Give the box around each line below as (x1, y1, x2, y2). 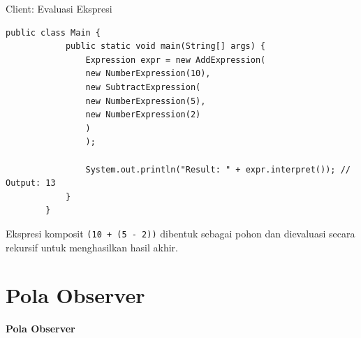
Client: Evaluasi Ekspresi (6, 1, 112, 15)
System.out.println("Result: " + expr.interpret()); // (85, 164, 351, 175)
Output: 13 (6, 178, 56, 189)
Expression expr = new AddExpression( (85, 54, 266, 65)
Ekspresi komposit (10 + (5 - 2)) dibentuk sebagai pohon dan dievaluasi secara (6, 226, 355, 240)
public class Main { (6, 27, 101, 38)
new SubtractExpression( (85, 82, 201, 92)
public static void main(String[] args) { (65, 41, 266, 52)
